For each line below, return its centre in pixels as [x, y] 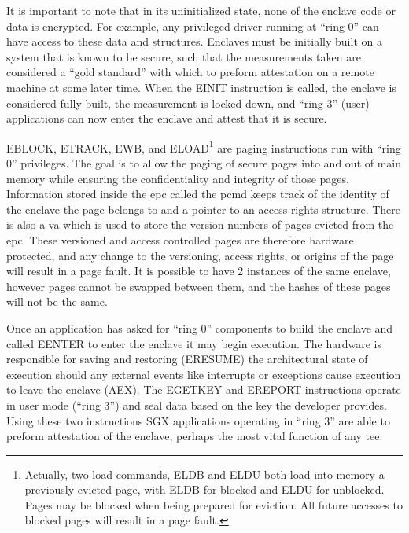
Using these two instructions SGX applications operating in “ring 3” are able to [198, 420]
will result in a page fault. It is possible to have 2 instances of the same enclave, [199, 271]
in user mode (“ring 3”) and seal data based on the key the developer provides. [197, 404]
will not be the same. [57, 301]
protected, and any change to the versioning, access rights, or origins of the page [200, 255]
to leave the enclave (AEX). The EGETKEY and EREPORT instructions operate [204, 390]
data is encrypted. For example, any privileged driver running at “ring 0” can [193, 26]
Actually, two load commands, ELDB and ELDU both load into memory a [204, 474]
